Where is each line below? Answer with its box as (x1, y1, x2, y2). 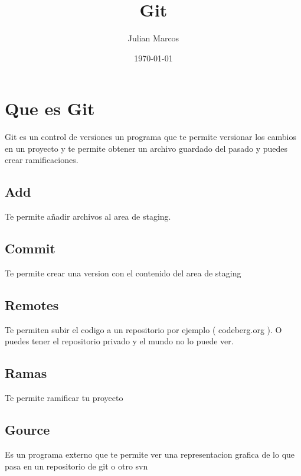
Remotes (5, 296, 59, 314)
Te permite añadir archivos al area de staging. (5, 210, 171, 223)
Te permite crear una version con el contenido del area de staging (5, 267, 241, 279)
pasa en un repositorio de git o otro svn (5, 459, 148, 472)
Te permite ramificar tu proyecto (5, 392, 123, 404)
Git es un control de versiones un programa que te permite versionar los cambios (5, 131, 296, 143)
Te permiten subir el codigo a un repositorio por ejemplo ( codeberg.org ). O (5, 323, 282, 335)
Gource (5, 420, 50, 439)
